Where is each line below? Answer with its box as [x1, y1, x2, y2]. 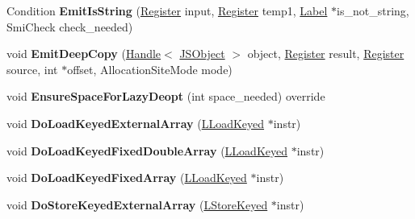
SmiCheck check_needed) [6, 18, 133, 35]
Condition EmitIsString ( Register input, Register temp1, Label [6, 2, 328, 19]
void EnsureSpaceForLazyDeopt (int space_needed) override [6, 88, 325, 105]
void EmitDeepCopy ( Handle [6, 45, 161, 62]
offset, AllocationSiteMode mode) [67, 60, 233, 77]
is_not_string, [337, 2, 409, 19]
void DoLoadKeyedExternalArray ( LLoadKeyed [6, 114, 265, 131]
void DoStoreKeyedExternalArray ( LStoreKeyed [6, 196, 268, 213]
